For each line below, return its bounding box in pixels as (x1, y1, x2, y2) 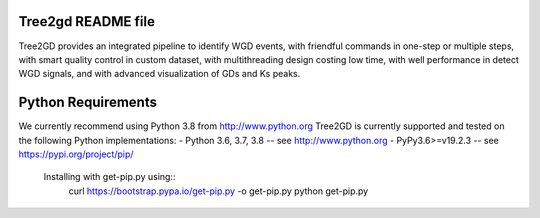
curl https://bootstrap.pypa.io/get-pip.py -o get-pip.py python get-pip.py (68, 185, 369, 197)
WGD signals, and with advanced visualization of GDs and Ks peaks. (18, 68, 301, 80)
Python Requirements (18, 94, 157, 111)
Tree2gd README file (18, 13, 155, 30)
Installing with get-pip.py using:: (43, 171, 176, 183)
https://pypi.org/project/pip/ (18, 148, 134, 160)
